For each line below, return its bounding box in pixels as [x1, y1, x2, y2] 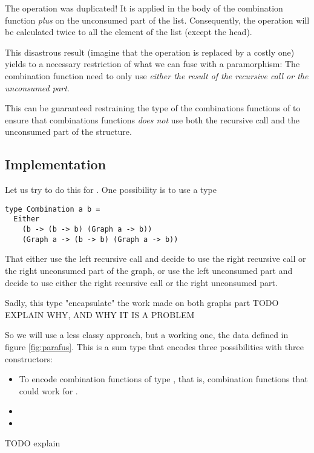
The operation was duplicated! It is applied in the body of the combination [5, 2, 283, 14]
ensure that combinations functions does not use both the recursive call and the [5, 113, 299, 126]
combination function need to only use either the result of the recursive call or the [5, 69, 309, 82]
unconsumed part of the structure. [5, 125, 132, 138]
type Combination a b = [5, 204, 100, 213]
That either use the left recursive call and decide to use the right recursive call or [5, 252, 306, 265]
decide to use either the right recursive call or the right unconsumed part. [5, 276, 278, 288]
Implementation [5, 155, 106, 174]
